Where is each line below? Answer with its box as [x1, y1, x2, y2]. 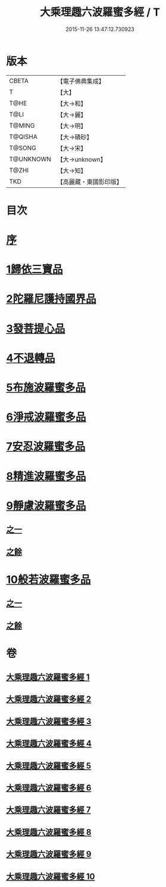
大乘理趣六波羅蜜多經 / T [39, 5, 161, 19]
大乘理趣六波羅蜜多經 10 [6, 871, 95, 882]
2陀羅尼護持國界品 [6, 292, 96, 306]
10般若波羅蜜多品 [6, 573, 91, 586]
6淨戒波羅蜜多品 [6, 410, 86, 424]
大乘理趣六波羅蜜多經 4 [6, 738, 92, 749]
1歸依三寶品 [6, 263, 64, 276]
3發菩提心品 [6, 322, 65, 335]
